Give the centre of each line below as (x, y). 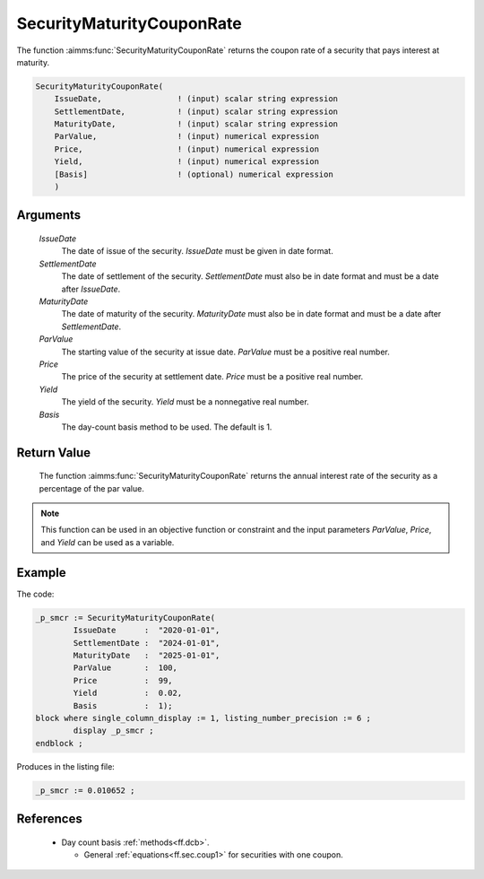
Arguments (49, 215)
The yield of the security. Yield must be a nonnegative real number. (185, 402)
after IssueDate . (91, 289)
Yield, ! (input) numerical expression (187, 162)
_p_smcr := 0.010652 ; (85, 790)
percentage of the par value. (92, 488)
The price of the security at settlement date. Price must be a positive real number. (212, 377)
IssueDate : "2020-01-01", (147, 631)
